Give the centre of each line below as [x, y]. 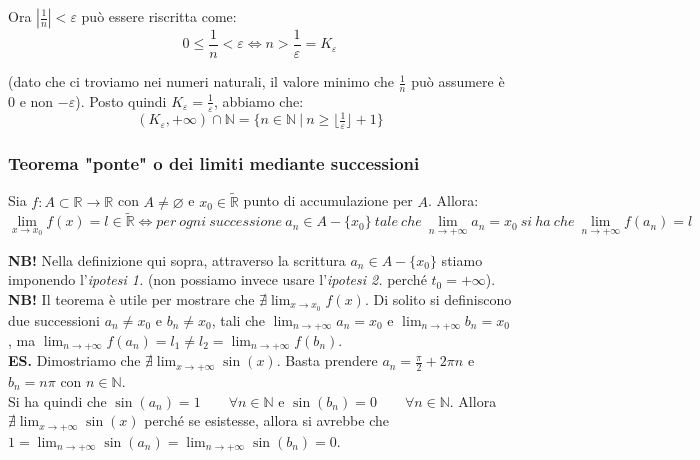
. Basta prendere [327, 360]
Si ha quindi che [57, 400]
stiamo [462, 259]
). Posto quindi [121, 100]
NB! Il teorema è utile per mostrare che [131, 298]
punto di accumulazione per [328, 200]
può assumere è [458, 81]
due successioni [54, 319]
